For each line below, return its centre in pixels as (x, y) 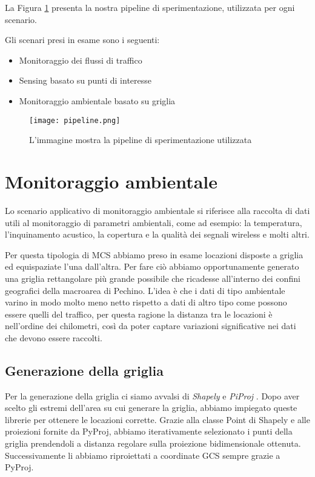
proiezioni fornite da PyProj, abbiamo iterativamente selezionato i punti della (149, 431)
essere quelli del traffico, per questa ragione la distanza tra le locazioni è (139, 314)
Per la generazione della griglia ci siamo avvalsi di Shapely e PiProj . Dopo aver (152, 395)
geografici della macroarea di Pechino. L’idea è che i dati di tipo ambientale (145, 290)
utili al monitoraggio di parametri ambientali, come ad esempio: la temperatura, (154, 222)
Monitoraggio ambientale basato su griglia (97, 100)
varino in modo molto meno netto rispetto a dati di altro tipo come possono (146, 302)
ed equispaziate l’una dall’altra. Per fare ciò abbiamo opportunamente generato (152, 266)
